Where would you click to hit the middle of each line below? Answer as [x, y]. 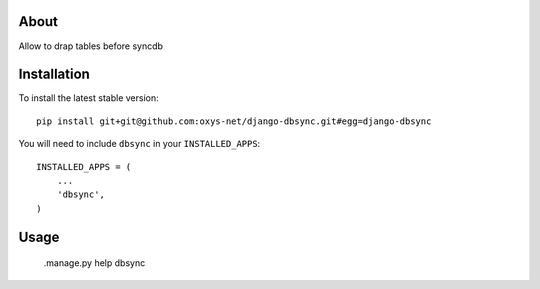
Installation [54, 74]
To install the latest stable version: [88, 98]
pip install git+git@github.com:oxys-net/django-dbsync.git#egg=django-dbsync [234, 121]
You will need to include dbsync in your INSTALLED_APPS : [139, 144]
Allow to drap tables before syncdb [91, 46]
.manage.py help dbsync [94, 263]
